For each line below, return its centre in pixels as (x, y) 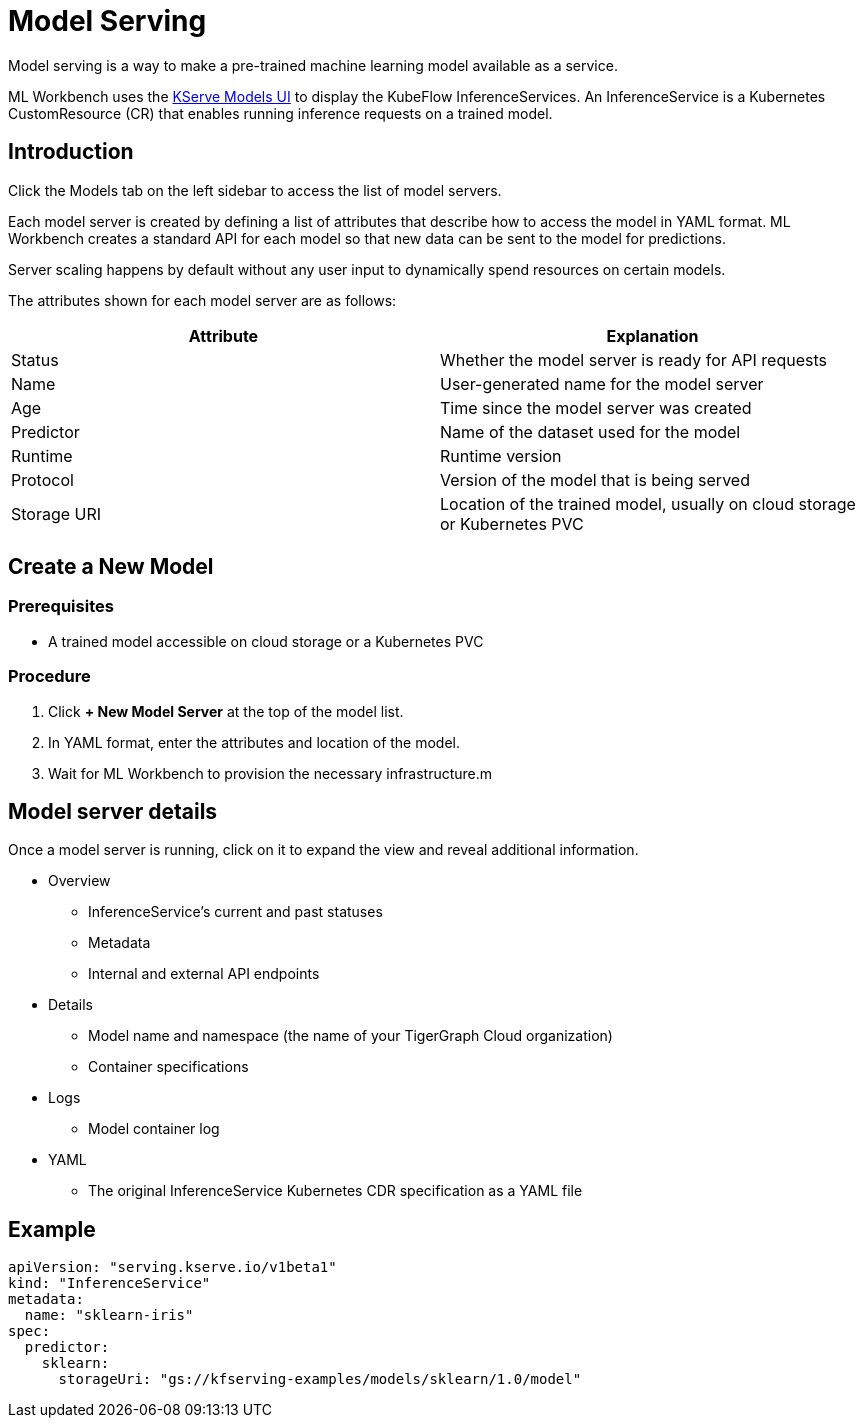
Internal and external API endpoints (204, 974)
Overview (79, 881)
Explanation (652, 335)
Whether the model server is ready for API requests (633, 359)
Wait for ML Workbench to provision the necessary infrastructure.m (270, 773)
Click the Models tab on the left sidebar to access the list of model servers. (255, 190)
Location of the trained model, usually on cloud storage (648, 503)
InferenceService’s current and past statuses (235, 912)
